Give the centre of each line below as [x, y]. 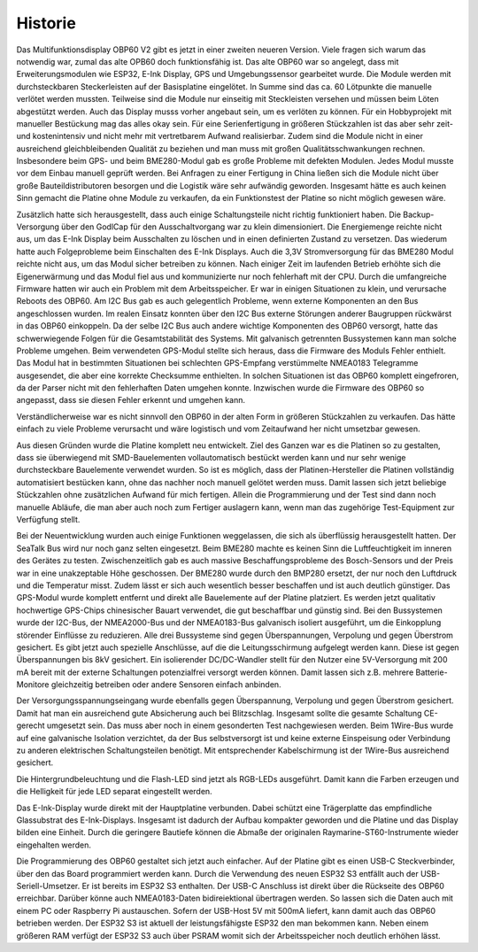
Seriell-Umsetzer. [48, 886]
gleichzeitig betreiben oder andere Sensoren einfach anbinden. [166, 685]
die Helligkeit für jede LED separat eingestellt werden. [114, 792]
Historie [46, 23]
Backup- [419, 214]
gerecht [31, 725]
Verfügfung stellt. [48, 519]
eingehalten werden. [54, 845]
